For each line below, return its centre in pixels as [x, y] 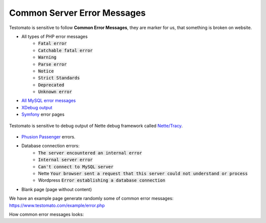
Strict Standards [59, 78]
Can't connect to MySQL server [76, 167]
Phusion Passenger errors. [49, 137]
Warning [47, 57]
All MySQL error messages [49, 100]
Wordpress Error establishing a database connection [102, 180]
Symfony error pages [43, 114]
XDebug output [37, 107]
